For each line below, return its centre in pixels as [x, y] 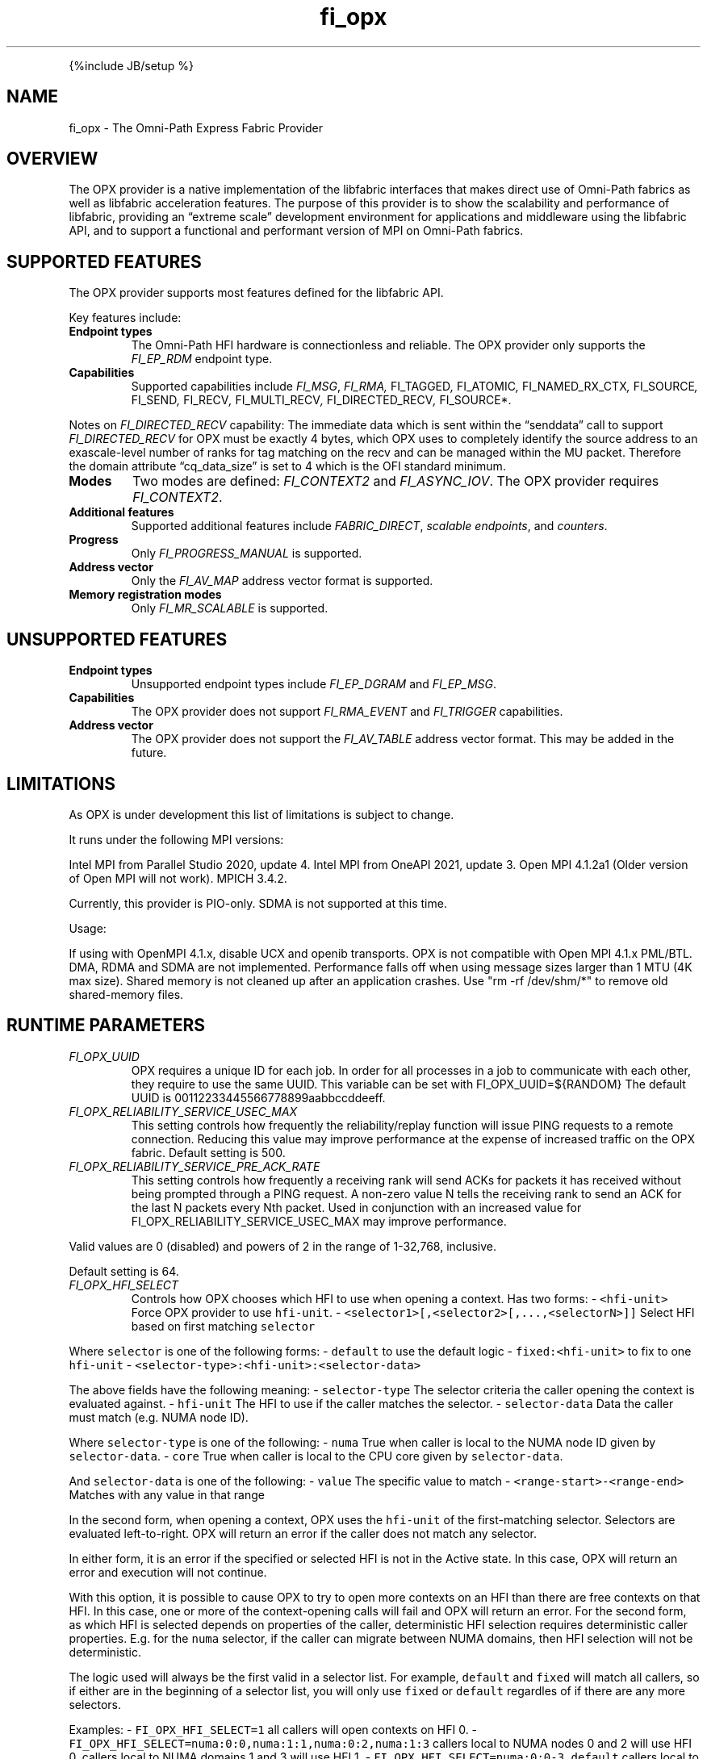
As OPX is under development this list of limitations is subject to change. [261, 814]
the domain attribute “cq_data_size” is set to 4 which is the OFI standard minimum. [287, 466]
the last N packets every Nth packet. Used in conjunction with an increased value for [356, 1207]
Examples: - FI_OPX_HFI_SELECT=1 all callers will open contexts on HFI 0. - [273, 1729]
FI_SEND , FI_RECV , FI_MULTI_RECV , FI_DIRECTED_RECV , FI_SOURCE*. [321, 400]
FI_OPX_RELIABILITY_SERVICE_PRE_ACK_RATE [195, 1166]
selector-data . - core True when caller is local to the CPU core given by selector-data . [316, 1456]
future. [149, 753]
